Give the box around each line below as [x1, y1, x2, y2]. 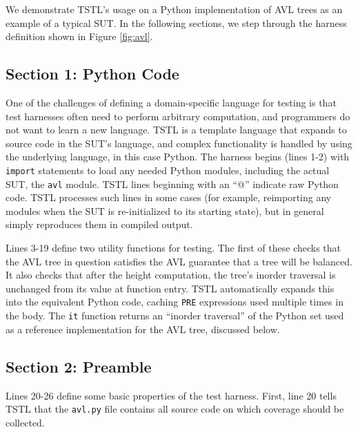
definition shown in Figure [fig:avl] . [6, 29, 153, 44]
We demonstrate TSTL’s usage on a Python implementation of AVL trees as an [6, 2, 343, 16]
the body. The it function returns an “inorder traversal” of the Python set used [6, 308, 344, 323]
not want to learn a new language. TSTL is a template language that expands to [6, 122, 347, 137]
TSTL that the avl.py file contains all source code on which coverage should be [6, 402, 344, 416]
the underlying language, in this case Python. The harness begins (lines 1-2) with [6, 149, 350, 164]
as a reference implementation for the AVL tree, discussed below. [6, 321, 280, 336]
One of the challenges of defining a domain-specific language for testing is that [6, 95, 337, 109]
